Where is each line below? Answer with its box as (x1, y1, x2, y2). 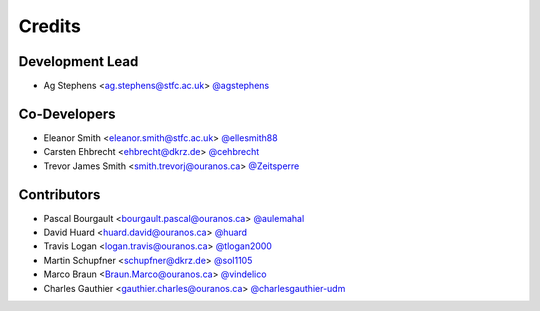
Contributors (18, 186, 101, 203)
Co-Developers (18, 105, 116, 122)
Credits (18, 15, 82, 37)
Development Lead (18, 53, 139, 70)
